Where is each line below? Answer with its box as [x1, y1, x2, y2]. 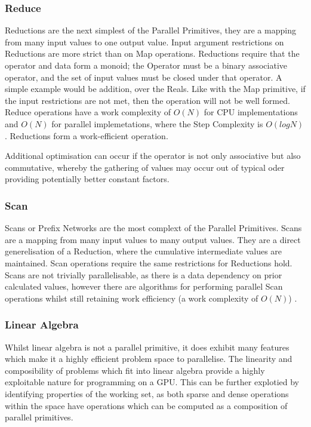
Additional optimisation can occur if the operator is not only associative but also [5, 149, 301, 162]
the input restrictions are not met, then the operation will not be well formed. [5, 94, 290, 106]
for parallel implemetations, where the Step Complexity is [51, 117, 263, 130]
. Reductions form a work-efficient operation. [5, 129, 168, 142]
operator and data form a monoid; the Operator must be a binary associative [5, 59, 287, 71]
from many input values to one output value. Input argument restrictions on [5, 35, 284, 48]
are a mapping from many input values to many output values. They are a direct [5, 233, 301, 245]
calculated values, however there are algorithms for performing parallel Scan [5, 280, 283, 293]
